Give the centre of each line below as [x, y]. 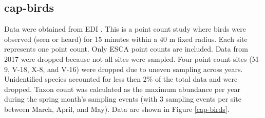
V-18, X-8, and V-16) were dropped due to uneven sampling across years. [127, 69]
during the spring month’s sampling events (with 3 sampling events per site [123, 99]
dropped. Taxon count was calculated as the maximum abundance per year [122, 89]
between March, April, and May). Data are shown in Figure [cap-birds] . [117, 109]
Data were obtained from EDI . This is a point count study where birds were [125, 29]
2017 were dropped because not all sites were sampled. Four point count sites [126, 58]
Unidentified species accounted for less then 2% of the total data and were [121, 79]
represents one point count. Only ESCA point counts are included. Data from [126, 49]
